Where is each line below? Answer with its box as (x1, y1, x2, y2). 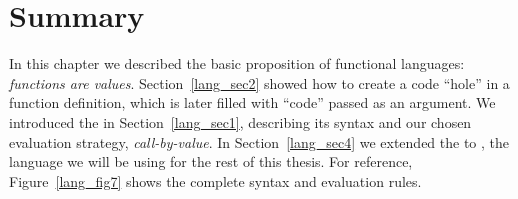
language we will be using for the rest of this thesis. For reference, (9, 151, 413, 172)
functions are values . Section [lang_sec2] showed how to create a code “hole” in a (9, 72, 510, 93)
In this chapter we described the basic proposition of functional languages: (9, 53, 465, 74)
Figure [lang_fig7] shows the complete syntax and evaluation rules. (9, 170, 422, 191)
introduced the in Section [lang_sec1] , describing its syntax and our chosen (9, 111, 472, 132)
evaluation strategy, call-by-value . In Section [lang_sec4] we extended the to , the (9, 131, 510, 152)
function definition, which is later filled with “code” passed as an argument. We (9, 92, 496, 113)
